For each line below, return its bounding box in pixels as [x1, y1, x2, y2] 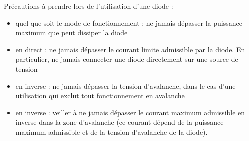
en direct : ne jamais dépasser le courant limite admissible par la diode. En [15, 44, 245, 54]
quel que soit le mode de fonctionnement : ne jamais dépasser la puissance [15, 17, 242, 28]
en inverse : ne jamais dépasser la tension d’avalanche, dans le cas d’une [15, 80, 236, 91]
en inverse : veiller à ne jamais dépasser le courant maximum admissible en [15, 107, 245, 117]
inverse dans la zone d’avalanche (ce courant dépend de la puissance [15, 117, 224, 127]
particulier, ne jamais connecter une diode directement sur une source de [15, 54, 238, 64]
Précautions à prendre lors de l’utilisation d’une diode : [4, 1, 173, 11]
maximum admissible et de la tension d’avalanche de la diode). [15, 126, 208, 137]
